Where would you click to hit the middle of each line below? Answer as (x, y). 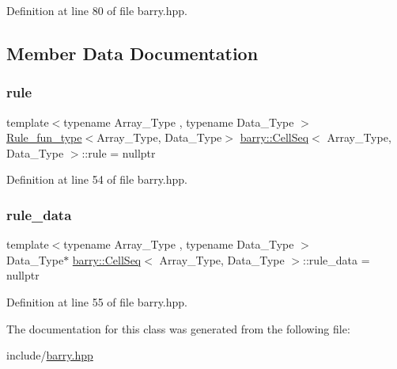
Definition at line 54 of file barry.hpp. (97, 179)
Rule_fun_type (44, 137)
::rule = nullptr (119, 152)
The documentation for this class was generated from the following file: (178, 328)
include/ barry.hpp (50, 355)
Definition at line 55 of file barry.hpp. (97, 301)
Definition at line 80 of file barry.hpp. (97, 10)
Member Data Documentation (132, 53)
